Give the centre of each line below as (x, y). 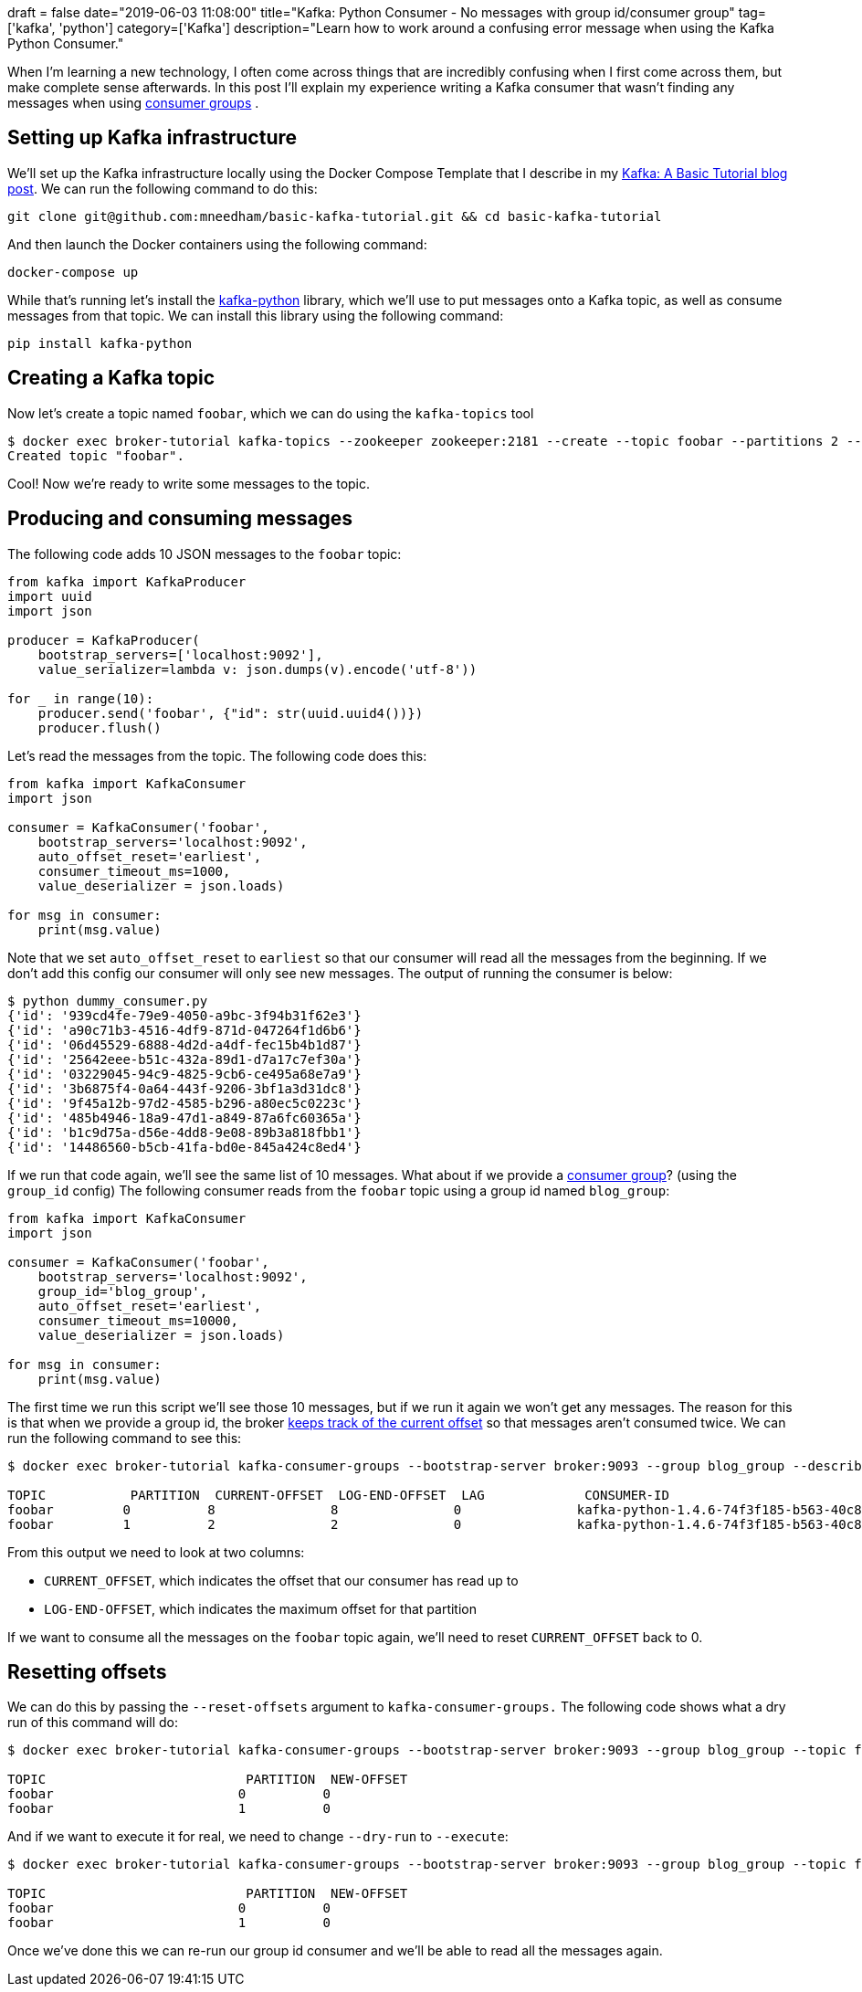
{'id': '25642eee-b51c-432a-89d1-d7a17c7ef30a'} (184, 1059)
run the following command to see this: (125, 1438)
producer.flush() (100, 727)
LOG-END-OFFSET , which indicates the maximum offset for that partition (260, 1608)
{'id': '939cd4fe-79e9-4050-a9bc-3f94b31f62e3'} (184, 1015)
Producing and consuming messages (180, 519)
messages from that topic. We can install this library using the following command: (256, 315)
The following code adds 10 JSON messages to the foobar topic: (205, 553)
